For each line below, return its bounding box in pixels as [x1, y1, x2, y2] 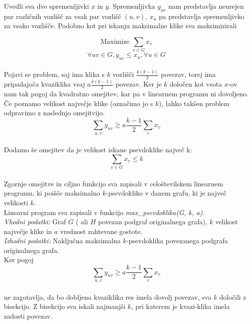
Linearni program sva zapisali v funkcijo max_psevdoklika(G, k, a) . [4, 207, 205, 217]
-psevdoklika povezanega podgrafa [126, 235, 228, 246]
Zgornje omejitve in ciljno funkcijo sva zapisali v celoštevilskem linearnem [4, 178, 223, 188]
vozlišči [112, 69, 134, 79]
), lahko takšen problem [159, 98, 230, 108]
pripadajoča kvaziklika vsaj [4, 79, 85, 89]
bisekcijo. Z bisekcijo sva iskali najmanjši [4, 301, 126, 311]
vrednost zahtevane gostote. [60, 226, 143, 236]
